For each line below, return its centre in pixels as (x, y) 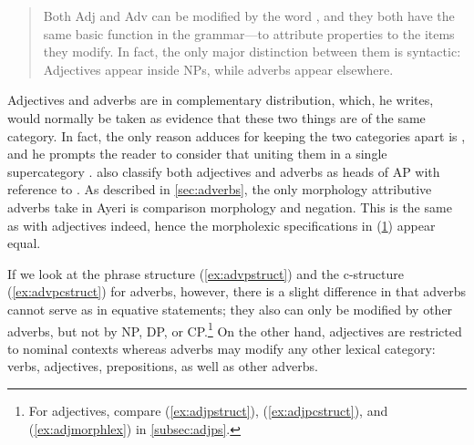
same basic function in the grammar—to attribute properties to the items (249, 33)
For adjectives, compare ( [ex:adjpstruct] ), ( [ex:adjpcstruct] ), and (208, 410)
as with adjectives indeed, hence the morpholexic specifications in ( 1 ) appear (222, 225)
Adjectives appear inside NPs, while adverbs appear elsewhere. (218, 69)
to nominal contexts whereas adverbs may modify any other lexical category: (222, 348)
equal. (24, 243)
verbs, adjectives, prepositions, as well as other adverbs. (163, 366)
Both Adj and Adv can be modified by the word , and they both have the (249, 16)
